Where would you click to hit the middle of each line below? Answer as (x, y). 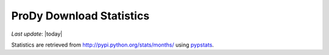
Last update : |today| (37, 34)
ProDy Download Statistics (80, 16)
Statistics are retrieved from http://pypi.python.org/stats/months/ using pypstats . (113, 45)
